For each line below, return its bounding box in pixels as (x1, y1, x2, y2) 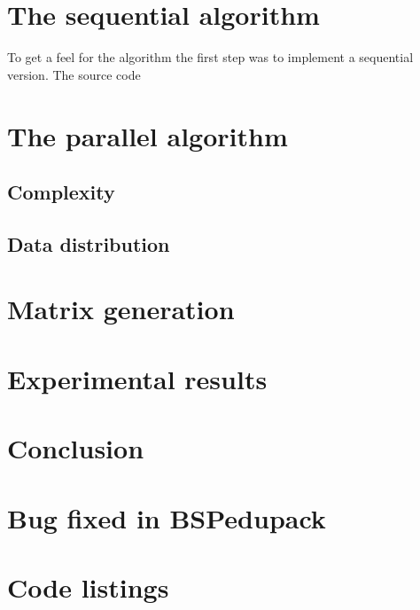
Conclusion (7, 430, 144, 466)
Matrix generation (7, 291, 235, 327)
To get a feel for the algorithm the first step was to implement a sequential (7, 48, 414, 66)
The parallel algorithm (7, 117, 288, 153)
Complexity (7, 178, 115, 206)
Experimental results (7, 360, 268, 396)
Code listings (7, 568, 169, 605)
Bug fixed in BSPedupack (7, 499, 326, 536)
